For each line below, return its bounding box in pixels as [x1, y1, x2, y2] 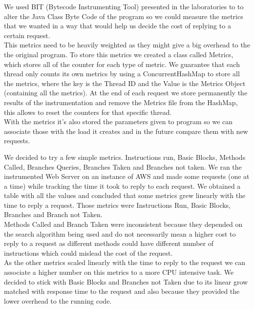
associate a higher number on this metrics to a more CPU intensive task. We [4, 267, 234, 277]
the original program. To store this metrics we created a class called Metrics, [4, 49, 233, 59]
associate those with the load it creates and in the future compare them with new [4, 126, 248, 136]
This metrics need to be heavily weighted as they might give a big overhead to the [4, 40, 250, 50]
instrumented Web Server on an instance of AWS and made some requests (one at [4, 171, 250, 181]
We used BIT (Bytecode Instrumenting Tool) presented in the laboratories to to [4, 1, 244, 11]
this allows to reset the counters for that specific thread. [4, 107, 172, 117]
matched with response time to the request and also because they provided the [4, 286, 240, 296]
